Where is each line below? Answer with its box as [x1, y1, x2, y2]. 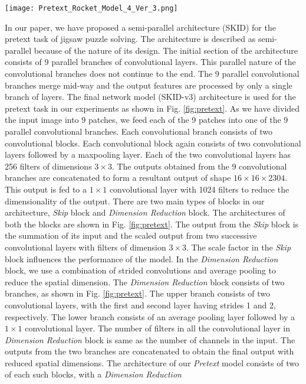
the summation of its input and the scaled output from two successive [5, 229, 257, 242]
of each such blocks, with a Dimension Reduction [5, 368, 182, 380]
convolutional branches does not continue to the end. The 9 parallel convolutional [5, 67, 300, 80]
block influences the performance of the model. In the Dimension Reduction [5, 252, 278, 265]
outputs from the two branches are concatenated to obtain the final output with [5, 345, 294, 357]
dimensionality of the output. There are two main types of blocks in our [5, 194, 265, 207]
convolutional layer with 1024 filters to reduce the [109, 183, 289, 195]
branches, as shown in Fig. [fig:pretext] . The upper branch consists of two [5, 287, 270, 300]
